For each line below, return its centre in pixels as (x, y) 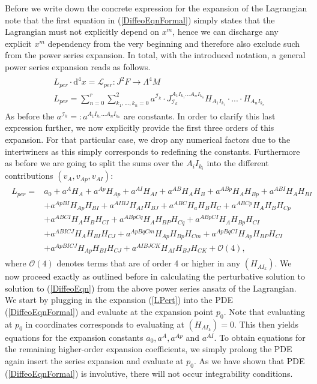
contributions (29, 175)
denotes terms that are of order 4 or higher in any (149, 263)
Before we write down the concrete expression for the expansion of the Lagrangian (156, 8)
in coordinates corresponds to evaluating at (105, 324)
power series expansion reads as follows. (78, 66)
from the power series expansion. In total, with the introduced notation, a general (155, 55)
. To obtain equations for (260, 337)
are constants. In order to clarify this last (200, 115)
